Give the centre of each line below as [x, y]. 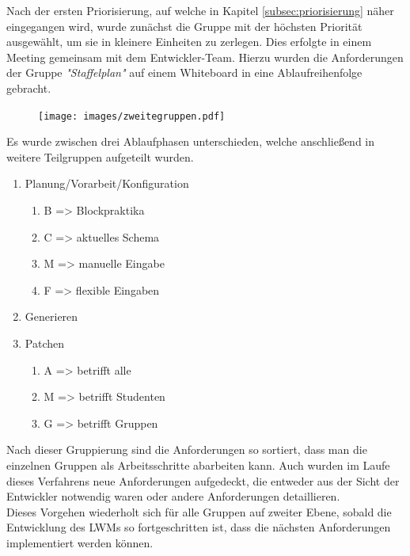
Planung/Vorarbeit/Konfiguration [107, 183]
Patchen [44, 343]
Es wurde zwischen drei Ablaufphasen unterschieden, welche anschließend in [191, 141]
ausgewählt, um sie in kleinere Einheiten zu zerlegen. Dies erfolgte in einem [189, 42]
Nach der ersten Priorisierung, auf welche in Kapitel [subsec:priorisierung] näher [200, 10]
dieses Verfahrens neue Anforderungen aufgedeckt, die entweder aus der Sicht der [203, 480]
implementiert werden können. [80, 542]
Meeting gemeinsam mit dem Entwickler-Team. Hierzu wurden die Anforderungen [205, 57]
